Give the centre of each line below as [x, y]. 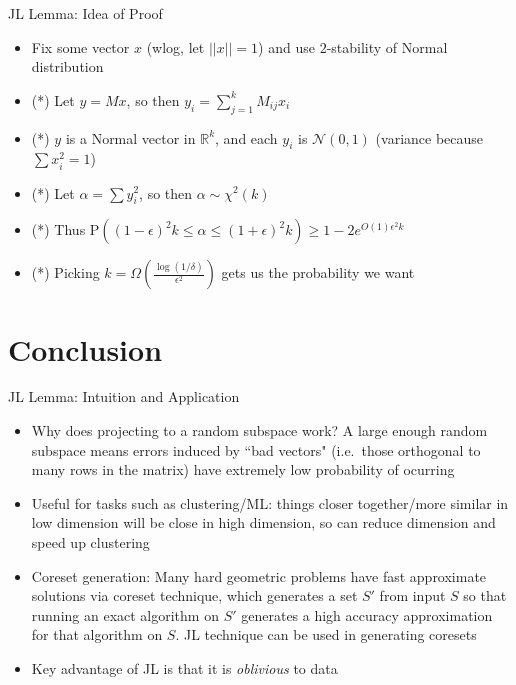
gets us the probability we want [318, 272]
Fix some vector [80, 46]
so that [485, 595]
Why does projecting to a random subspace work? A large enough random [259, 430]
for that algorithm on [97, 634]
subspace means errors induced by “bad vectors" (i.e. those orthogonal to [256, 449]
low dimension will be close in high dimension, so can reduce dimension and [263, 522]
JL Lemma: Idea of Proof [85, 13]
